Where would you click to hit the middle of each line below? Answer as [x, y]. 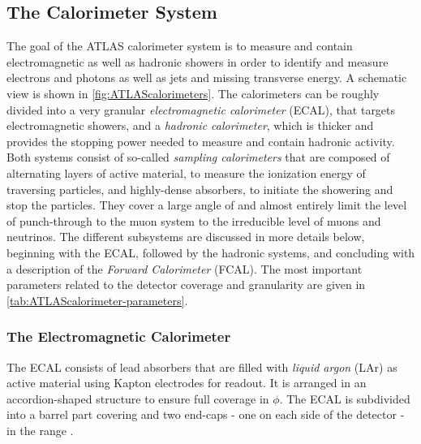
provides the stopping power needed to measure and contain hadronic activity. [201, 141]
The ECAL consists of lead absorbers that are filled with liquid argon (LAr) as [202, 366]
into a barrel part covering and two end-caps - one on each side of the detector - [206, 414]
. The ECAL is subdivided [345, 398]
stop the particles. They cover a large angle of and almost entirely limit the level [207, 205]
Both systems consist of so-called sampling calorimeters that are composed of [198, 157]
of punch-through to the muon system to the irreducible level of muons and [194, 220]
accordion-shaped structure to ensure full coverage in [138, 398]
